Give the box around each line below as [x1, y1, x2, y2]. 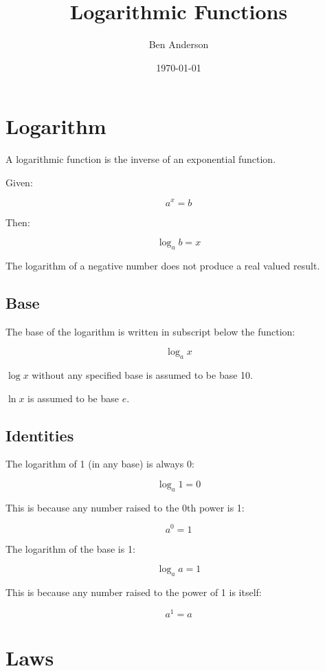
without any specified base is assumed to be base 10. [32, 368, 253, 382]
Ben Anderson [148, 37, 209, 52]
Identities [5, 424, 74, 445]
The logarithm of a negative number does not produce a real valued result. [5, 258, 320, 272]
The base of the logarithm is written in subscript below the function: [5, 324, 295, 338]
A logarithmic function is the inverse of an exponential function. [5, 152, 276, 166]
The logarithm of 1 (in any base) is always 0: [5, 456, 194, 471]
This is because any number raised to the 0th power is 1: [5, 500, 245, 514]
